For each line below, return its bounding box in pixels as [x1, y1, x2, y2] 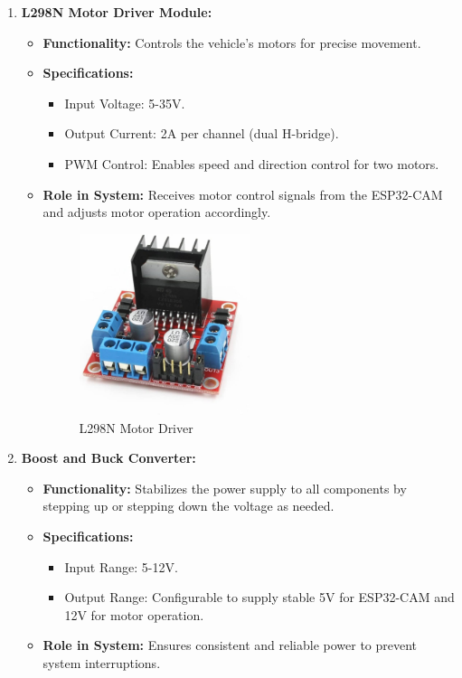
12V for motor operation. [64, 605, 204, 624]
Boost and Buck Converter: [21, 448, 196, 467]
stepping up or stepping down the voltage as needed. [42, 496, 335, 515]
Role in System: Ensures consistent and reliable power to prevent [42, 636, 418, 654]
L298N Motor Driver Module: [21, 3, 212, 21]
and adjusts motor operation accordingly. [42, 202, 271, 221]
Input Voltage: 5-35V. [64, 93, 185, 112]
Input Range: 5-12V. [64, 557, 178, 576]
